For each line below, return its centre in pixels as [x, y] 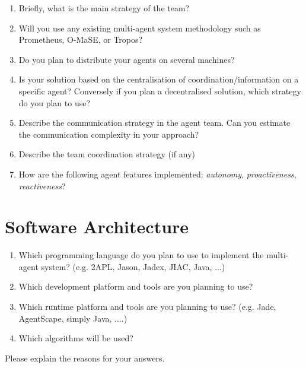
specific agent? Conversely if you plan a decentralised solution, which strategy [160, 91]
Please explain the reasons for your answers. [85, 358]
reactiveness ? [42, 185]
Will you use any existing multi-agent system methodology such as [140, 28]
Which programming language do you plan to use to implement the [141, 255]
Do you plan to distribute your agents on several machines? [127, 59]
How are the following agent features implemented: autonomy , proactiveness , [157, 174]
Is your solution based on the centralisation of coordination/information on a [159, 79]
